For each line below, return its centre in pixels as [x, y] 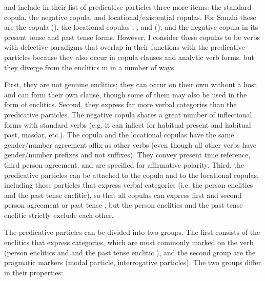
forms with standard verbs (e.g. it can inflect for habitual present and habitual [128, 124]
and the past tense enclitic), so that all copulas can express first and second [123, 195]
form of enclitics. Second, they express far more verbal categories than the [120, 104]
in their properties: [34, 272]
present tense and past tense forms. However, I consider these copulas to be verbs [132, 37]
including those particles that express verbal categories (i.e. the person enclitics [129, 185]
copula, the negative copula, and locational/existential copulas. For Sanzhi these [130, 17]
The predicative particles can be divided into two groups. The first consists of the [132, 232]
